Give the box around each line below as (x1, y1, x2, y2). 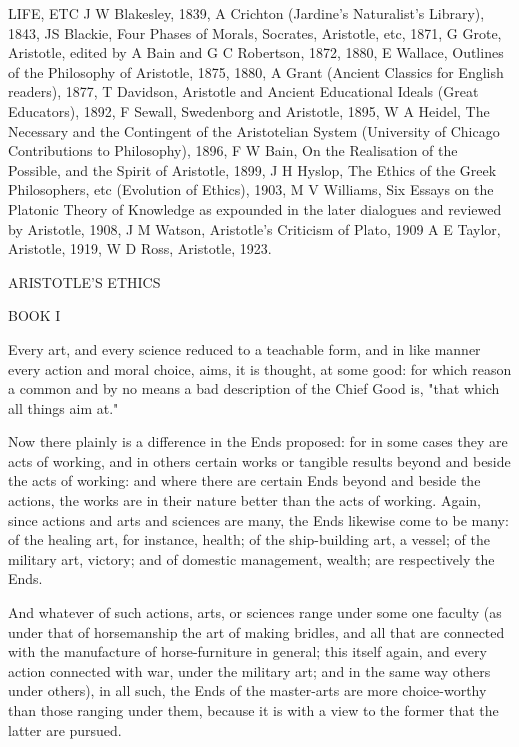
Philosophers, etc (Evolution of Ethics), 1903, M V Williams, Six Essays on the (8, 179, 494, 200)
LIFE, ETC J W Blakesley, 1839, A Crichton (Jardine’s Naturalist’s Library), (8, 3, 485, 23)
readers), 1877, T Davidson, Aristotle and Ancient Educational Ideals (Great (8, 81, 479, 102)
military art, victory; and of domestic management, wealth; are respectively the (8, 548, 495, 569)
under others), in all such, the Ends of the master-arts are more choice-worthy (8, 680, 487, 701)
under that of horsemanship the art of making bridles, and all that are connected (8, 621, 505, 642)
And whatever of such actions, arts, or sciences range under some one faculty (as (8, 602, 502, 623)
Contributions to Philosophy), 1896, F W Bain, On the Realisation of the (8, 140, 458, 161)
